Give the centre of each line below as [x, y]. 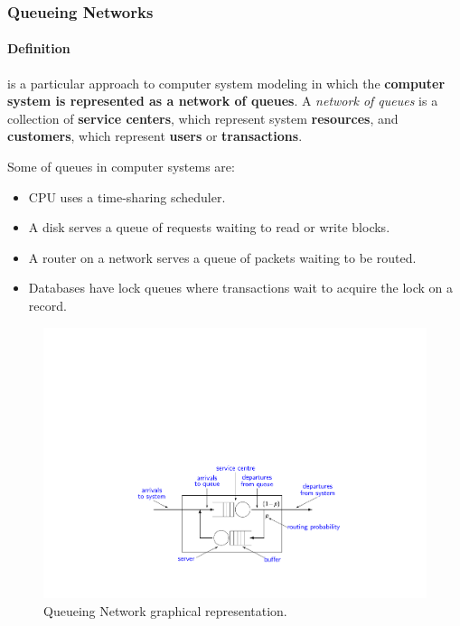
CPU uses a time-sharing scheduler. [127, 196]
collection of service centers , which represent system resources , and [203, 118]
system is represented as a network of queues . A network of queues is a [223, 101]
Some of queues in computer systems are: [121, 167]
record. [47, 305]
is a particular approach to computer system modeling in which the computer [226, 83]
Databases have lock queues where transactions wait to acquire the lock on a [241, 288]
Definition [39, 48]
